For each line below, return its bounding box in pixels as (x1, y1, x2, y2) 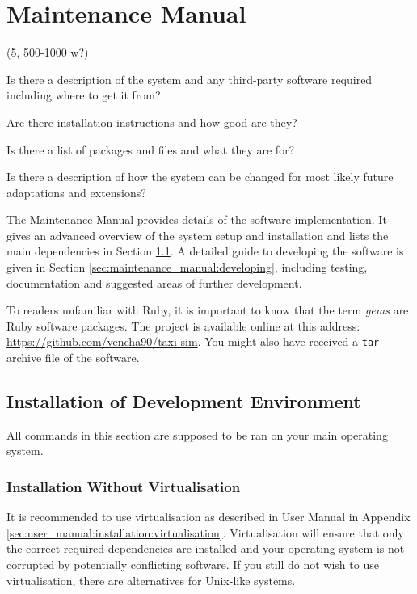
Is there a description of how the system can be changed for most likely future (6, 168, 394, 185)
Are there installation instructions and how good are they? (6, 113, 297, 130)
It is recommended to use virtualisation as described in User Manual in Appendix (6, 508, 411, 525)
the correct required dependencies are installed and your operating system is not (6, 540, 405, 557)
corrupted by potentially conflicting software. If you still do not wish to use (6, 556, 379, 573)
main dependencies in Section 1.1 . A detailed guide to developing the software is (6, 242, 404, 259)
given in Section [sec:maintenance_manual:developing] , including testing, (6, 259, 368, 276)
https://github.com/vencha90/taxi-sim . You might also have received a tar (6, 333, 380, 350)
